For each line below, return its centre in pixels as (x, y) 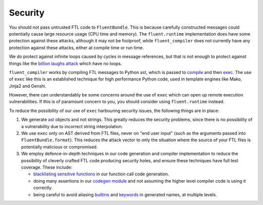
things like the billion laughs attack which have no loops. (66, 63)
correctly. (43, 188)
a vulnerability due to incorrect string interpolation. (72, 126)
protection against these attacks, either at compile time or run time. (76, 47)
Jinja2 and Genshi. (28, 86)
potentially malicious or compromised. (59, 147)
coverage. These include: (47, 167)
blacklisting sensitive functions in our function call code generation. (101, 174)
